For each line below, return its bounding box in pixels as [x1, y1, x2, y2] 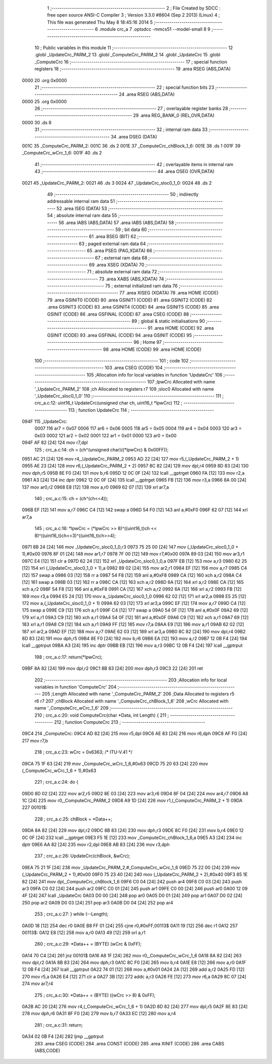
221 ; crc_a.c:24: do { [34, 779, 79, 785]
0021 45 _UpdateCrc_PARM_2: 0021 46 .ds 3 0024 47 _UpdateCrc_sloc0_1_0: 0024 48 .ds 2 [22, 180, 212, 186]
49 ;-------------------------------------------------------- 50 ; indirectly [47, 191, 199, 197]
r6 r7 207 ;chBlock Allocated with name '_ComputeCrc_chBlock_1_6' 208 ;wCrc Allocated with [34, 698, 229, 704]
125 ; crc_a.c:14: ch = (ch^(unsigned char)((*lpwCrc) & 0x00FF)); [34, 446, 169, 452]
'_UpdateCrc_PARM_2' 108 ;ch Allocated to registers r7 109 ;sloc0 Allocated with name [34, 386, 214, 392]
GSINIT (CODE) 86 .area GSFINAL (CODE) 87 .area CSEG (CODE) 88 [47, 311, 189, 317]
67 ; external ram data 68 [95, 255, 148, 261]
